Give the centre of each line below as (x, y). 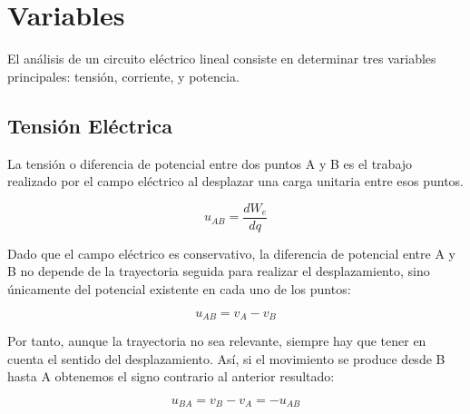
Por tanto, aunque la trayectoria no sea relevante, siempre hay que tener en (217, 340)
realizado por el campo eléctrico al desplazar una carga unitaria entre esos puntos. (236, 181)
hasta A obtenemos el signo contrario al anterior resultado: (171, 376)
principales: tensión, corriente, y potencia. (123, 76)
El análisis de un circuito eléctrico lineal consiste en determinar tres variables (222, 59)
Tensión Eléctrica (90, 125)
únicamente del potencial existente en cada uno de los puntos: (179, 288)
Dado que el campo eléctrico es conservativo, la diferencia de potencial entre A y (231, 253)
